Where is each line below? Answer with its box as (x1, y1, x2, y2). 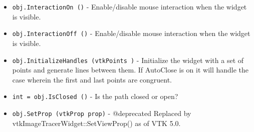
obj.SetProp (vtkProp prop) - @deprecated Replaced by (12, 108, 191, 118)
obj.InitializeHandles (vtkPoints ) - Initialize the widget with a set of (12, 54, 244, 65)
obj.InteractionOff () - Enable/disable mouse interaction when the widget (12, 28, 250, 38)
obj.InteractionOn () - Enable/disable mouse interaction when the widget (12, 1, 247, 11)
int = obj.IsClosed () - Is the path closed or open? (12, 91, 178, 101)
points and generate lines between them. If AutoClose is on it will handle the (12, 64, 249, 75)
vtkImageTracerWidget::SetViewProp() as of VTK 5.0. (12, 117, 181, 128)
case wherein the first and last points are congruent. (12, 74, 172, 84)
